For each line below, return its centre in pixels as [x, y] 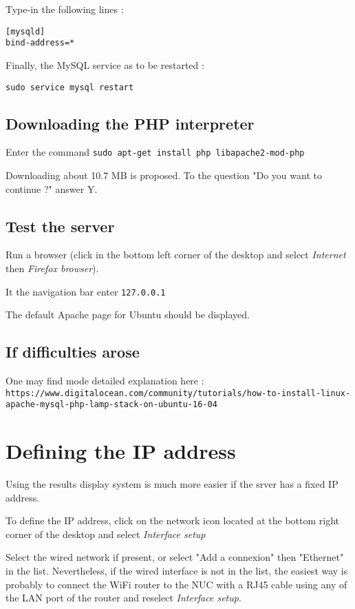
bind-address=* [40, 43]
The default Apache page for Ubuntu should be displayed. [128, 314]
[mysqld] [25, 31]
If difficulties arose [73, 352]
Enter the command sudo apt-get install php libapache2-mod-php [155, 152]
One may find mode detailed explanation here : [105, 381]
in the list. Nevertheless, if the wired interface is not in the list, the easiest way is [177, 571]
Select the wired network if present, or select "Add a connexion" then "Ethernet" [175, 557]
